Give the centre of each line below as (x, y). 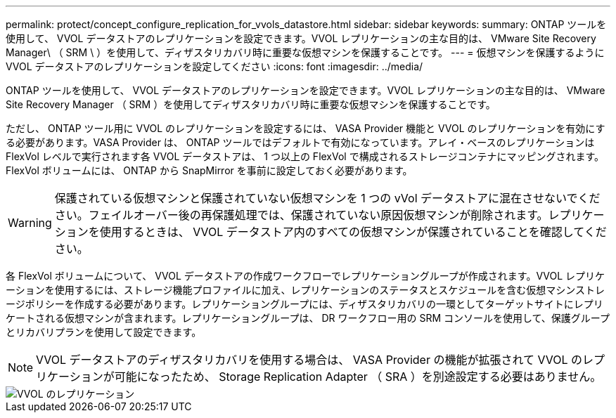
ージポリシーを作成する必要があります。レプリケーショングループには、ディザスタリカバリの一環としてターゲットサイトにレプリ (304, 304)
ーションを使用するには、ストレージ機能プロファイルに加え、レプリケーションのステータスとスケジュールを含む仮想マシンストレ (305, 290)
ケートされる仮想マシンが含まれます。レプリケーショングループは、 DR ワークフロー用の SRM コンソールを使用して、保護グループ (308, 318)
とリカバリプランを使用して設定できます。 (104, 332)
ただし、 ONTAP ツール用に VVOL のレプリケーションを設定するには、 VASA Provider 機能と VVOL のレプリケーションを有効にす (306, 128)
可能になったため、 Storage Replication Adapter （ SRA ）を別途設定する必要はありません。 (358, 377)
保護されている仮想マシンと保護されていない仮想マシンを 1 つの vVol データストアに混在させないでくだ (327, 198)
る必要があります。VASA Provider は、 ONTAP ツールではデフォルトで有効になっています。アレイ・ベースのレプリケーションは (300, 142)
